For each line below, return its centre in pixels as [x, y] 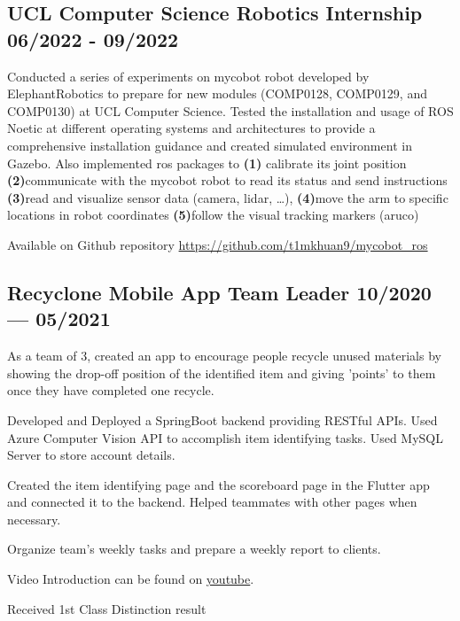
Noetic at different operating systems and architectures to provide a [191, 128]
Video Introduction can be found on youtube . [131, 579]
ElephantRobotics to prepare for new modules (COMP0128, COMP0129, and [217, 93]
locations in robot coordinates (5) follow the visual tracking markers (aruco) [213, 215]
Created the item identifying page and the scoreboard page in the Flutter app [218, 484]
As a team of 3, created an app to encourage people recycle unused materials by [224, 356]
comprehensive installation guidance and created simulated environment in [210, 145]
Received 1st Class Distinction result [107, 608]
